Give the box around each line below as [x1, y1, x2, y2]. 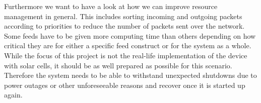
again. [4, 89, 23, 100]
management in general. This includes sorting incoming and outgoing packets [4, 11, 242, 21]
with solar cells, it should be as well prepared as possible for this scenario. [4, 60, 232, 70]
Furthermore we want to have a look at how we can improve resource [4, 1, 218, 11]
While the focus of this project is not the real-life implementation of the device [4, 50, 247, 60]
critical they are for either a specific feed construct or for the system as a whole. [4, 40, 251, 51]
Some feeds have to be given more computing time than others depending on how [4, 30, 256, 41]
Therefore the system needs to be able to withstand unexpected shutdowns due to [4, 70, 257, 80]
